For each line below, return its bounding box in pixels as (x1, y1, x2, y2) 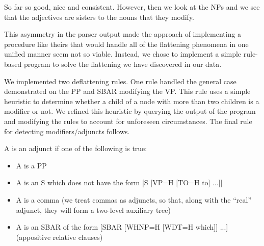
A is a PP (16, 160, 47, 170)
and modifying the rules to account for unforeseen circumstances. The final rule (4, 115, 252, 126)
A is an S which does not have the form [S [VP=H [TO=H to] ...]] (16, 177, 223, 188)
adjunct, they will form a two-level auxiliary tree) (16, 204, 171, 215)
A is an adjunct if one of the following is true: (4, 143, 147, 154)
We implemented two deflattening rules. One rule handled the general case (4, 76, 236, 86)
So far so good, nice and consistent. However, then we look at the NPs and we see (4, 2, 260, 12)
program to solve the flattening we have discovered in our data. (23, 58, 222, 69)
